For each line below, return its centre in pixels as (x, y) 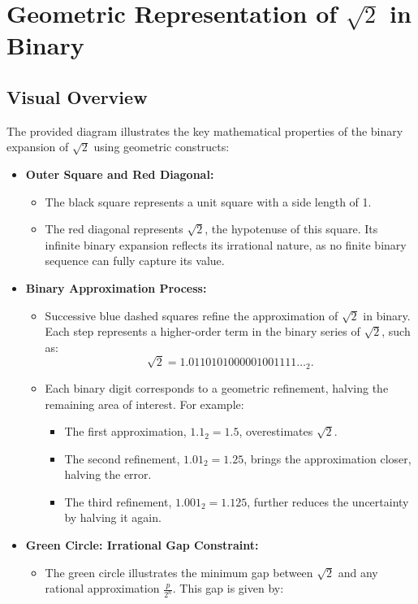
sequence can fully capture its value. (135, 261)
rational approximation (102, 588)
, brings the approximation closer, (328, 458)
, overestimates (276, 431)
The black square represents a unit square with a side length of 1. (208, 201)
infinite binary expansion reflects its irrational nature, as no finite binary (226, 244)
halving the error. (108, 474)
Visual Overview (77, 96)
